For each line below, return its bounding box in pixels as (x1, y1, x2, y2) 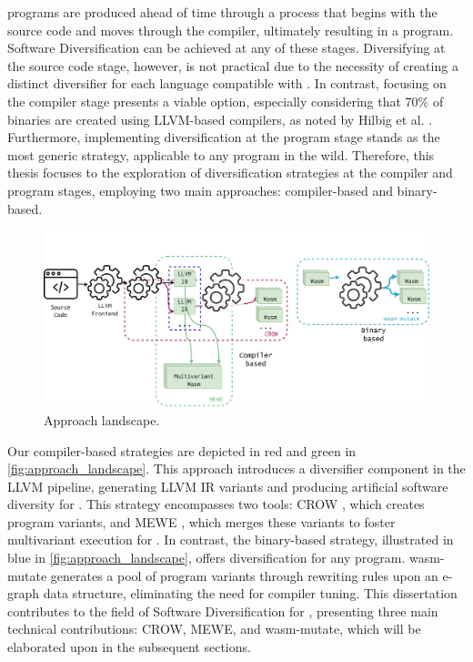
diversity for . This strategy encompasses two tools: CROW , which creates (7, 494, 425, 514)
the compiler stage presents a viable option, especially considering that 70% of (7, 91, 444, 110)
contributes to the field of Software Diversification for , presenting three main (7, 601, 438, 620)
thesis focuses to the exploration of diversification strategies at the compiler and (7, 163, 453, 182)
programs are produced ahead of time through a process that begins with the (7, 3, 438, 21)
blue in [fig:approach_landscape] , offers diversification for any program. (7, 548, 406, 567)
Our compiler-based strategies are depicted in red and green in (7, 441, 357, 460)
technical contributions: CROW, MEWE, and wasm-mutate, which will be (7, 619, 421, 638)
